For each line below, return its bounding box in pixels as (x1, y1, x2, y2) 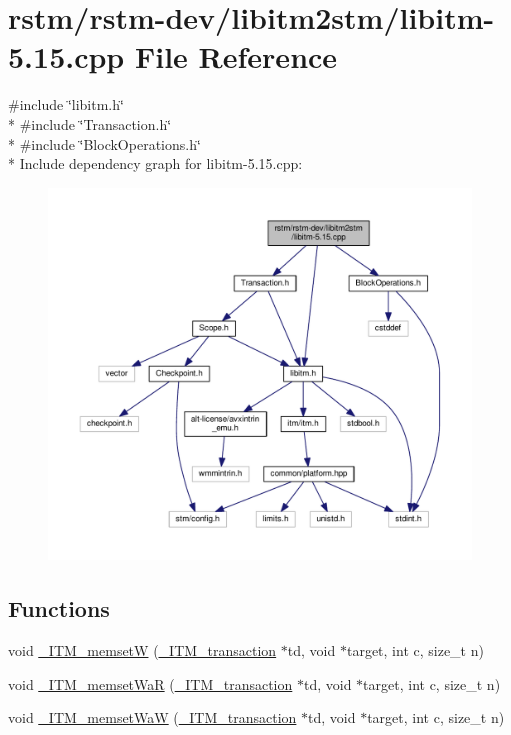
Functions (8, 593, 110, 624)
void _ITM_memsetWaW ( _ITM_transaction (8, 707, 297, 728)
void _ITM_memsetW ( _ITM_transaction (8, 640, 277, 661)
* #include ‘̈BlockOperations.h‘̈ (8, 133, 201, 154)
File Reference (134, 36, 338, 77)
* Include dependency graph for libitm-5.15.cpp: (8, 153, 303, 174)
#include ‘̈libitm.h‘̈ (8, 94, 124, 115)
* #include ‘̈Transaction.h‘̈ (8, 113, 172, 134)
